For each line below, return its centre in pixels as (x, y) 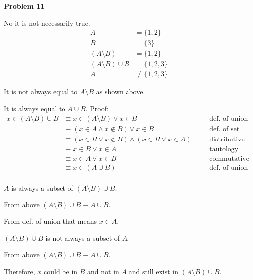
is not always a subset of (83, 238)
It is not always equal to (41, 92)
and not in (103, 271)
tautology (224, 149)
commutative (229, 159)
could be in (61, 271)
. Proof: (97, 108)
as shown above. (121, 92)
